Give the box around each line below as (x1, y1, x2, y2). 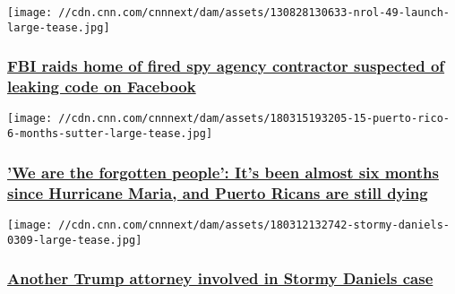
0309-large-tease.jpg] (7, 233, 142, 246)
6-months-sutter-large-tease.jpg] (7, 127, 213, 141)
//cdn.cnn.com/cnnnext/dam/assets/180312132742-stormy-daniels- (58, 218, 450, 231)
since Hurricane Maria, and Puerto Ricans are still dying (7, 181, 428, 203)
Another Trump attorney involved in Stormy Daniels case (7, 267, 434, 290)
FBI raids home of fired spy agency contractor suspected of (7, 55, 445, 77)
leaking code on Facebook (7, 75, 196, 98)
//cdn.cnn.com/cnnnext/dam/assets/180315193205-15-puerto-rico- (58, 112, 450, 125)
